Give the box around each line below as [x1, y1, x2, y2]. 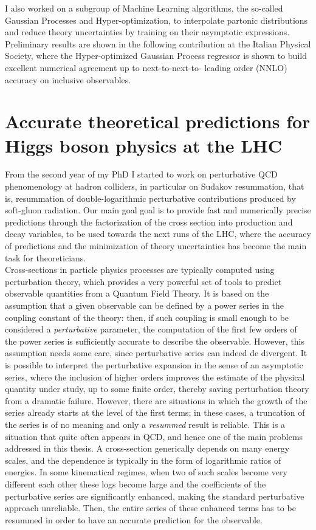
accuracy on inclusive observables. [5, 73, 131, 86]
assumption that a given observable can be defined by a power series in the [5, 299, 284, 311]
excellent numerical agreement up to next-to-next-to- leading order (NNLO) [5, 61, 287, 74]
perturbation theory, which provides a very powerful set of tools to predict [5, 275, 282, 287]
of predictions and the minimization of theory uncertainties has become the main [5, 239, 307, 252]
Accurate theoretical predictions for [5, 109, 311, 134]
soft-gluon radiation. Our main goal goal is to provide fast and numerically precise [5, 204, 311, 216]
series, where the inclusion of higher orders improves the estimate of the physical [5, 370, 305, 383]
